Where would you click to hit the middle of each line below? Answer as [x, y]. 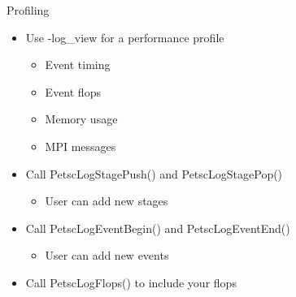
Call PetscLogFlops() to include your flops [131, 282]
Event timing [78, 65]
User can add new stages [107, 201]
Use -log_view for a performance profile [125, 37]
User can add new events [107, 255]
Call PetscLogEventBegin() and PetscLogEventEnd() [158, 228]
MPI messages [81, 146]
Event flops [73, 91]
